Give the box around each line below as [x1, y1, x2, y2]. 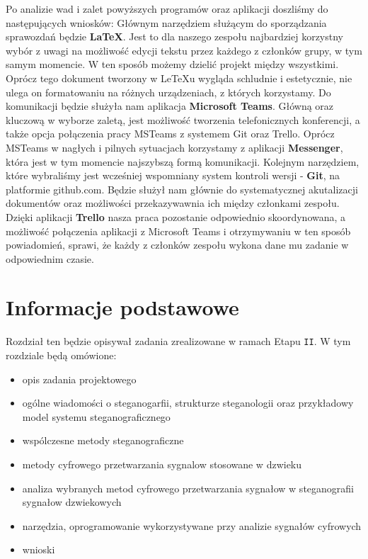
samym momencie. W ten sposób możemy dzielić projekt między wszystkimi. [6, 57, 339, 72]
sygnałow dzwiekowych [22, 495, 122, 509]
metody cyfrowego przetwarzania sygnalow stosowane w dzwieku [22, 457, 302, 472]
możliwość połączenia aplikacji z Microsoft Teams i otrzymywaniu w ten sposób [6, 223, 351, 238]
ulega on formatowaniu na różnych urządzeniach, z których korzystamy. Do [6, 84, 331, 99]
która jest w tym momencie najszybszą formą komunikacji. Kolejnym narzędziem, [6, 154, 360, 169]
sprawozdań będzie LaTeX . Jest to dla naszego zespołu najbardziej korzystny [6, 29, 343, 44]
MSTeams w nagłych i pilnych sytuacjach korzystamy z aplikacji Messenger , [6, 140, 343, 154]
